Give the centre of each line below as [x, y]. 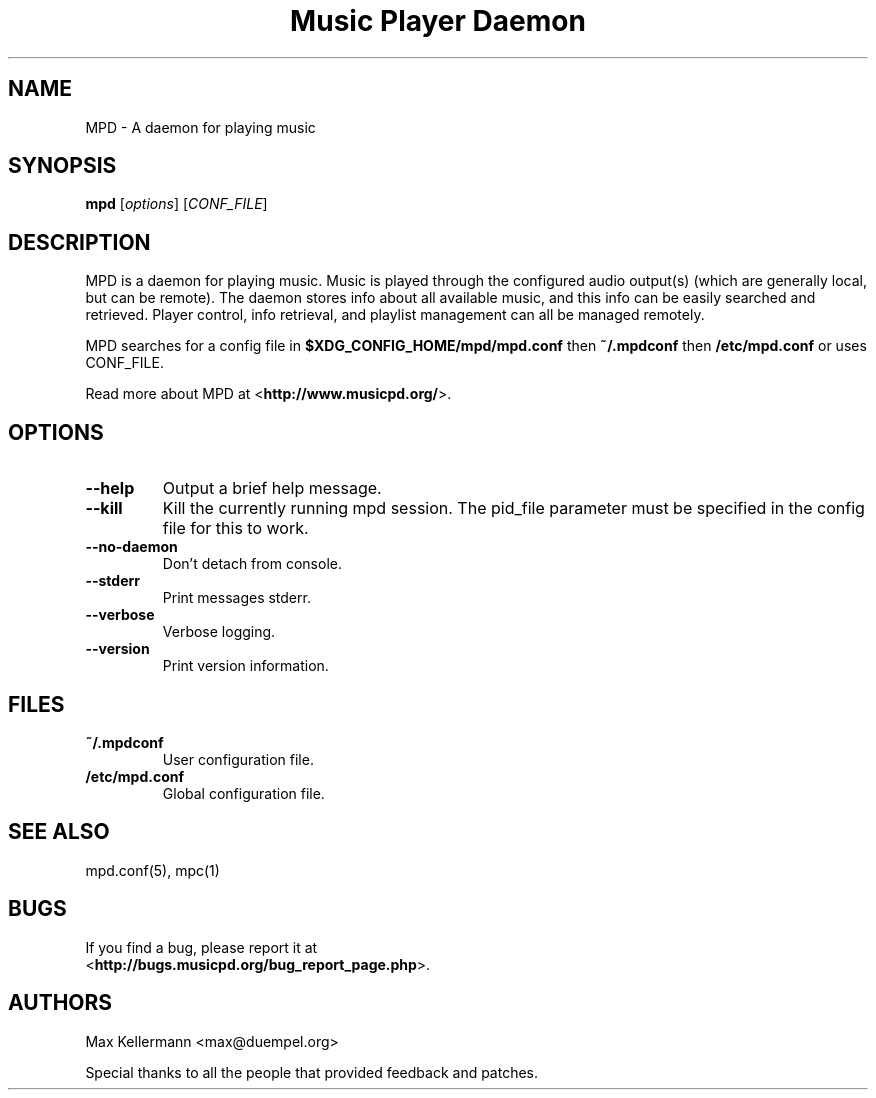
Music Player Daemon [438, 21]
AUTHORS [60, 1003]
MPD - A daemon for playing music [200, 127]
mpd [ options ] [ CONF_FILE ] [176, 204]
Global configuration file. [243, 793]
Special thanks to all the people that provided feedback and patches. [312, 1072]
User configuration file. [238, 759]
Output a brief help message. [272, 488]
